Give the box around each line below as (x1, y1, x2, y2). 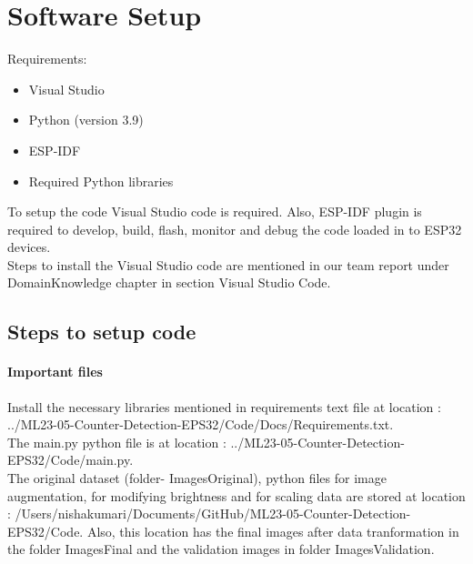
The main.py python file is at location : (7, 432, 226, 451)
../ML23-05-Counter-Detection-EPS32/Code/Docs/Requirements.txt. (7, 415, 394, 434)
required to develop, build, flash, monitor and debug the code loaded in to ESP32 (7, 219, 462, 238)
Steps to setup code (7, 317, 196, 346)
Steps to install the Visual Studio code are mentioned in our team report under (7, 255, 449, 274)
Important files (7, 362, 103, 381)
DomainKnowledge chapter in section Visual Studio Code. (7, 273, 331, 292)
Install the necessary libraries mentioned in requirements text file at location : (7, 397, 441, 416)
